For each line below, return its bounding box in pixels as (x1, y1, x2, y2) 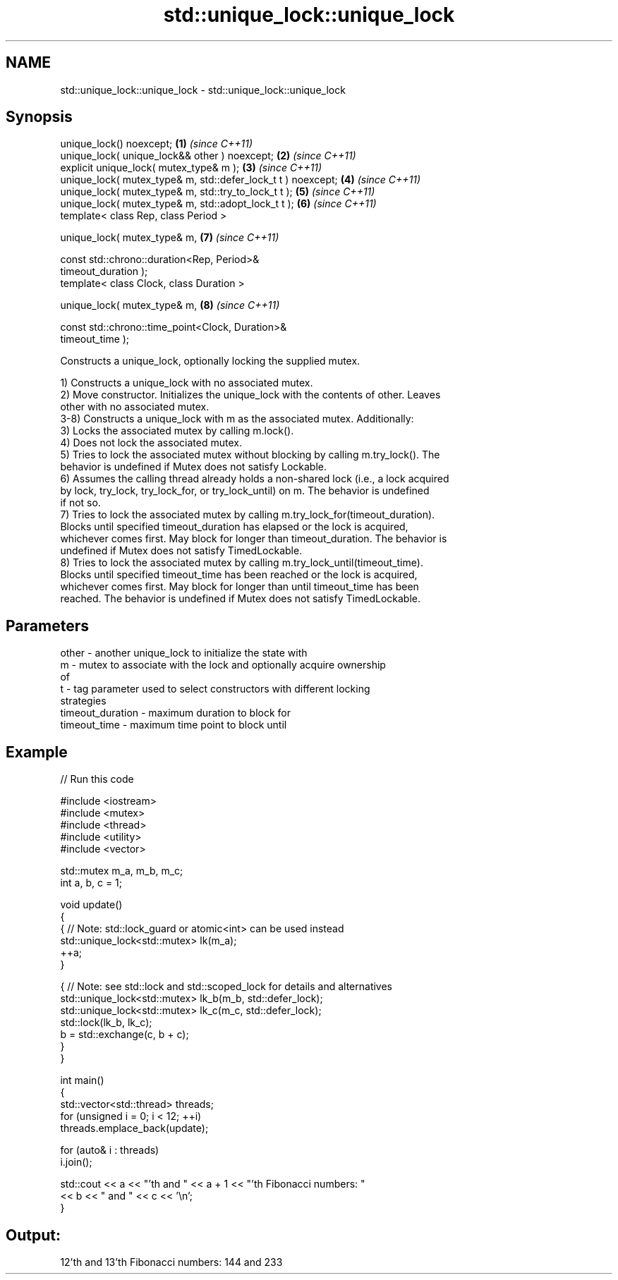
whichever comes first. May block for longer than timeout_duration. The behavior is (60, 532, 447, 545)
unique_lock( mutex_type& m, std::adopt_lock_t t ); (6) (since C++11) (60, 197, 377, 210)
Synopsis (6, 108, 73, 126)
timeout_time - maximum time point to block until (60, 719, 287, 731)
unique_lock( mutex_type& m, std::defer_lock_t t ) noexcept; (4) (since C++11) (60, 173, 421, 186)
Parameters (6, 616, 89, 635)
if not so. (60, 496, 101, 509)
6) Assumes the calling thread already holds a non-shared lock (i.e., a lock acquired (60, 473, 449, 485)
